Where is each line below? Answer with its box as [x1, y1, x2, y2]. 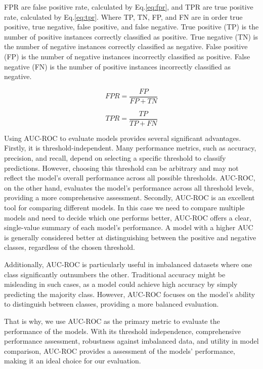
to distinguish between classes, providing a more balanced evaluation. [4, 299, 219, 309]
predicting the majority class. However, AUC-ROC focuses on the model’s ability [4, 288, 255, 299]
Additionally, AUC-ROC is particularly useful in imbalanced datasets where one [4, 259, 252, 269]
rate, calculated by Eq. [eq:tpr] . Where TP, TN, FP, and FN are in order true [4, 11, 243, 22]
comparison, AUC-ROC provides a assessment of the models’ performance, [4, 345, 236, 356]
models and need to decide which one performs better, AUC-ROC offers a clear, [4, 212, 252, 223]
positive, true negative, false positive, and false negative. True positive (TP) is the [4, 21, 259, 32]
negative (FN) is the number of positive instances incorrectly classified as [4, 61, 231, 71]
